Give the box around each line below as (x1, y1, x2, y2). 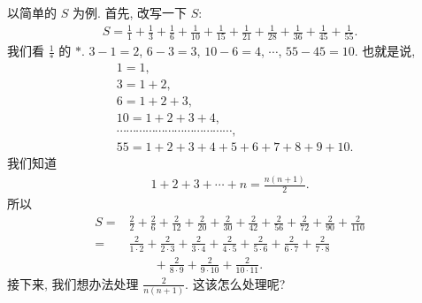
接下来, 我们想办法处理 (7, 274, 139, 292)
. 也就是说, (354, 42, 416, 60)
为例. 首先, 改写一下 (72, 4, 188, 21)
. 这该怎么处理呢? (185, 274, 286, 292)
